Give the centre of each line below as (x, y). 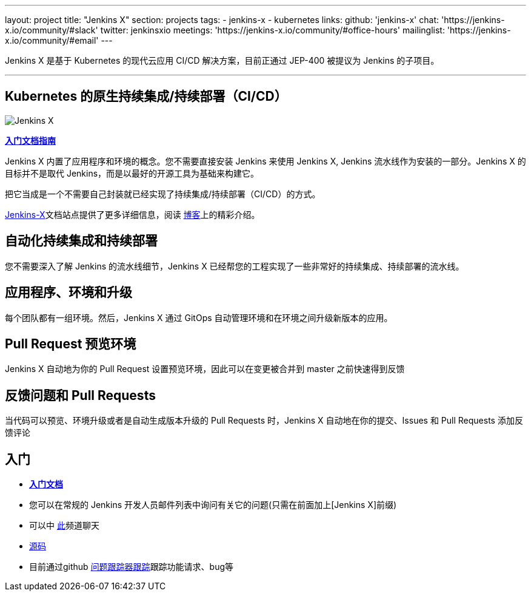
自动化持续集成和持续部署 (81, 241)
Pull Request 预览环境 (71, 344)
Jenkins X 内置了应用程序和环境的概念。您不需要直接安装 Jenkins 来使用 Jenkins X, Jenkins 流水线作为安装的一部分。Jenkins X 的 (265, 161)
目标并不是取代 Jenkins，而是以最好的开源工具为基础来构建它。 (132, 173)
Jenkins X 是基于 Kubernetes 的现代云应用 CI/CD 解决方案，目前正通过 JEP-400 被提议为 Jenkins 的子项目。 (222, 60)
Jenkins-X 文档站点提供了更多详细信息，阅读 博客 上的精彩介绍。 (132, 214)
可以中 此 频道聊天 (64, 526)
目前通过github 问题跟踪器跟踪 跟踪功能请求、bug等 (132, 567)
